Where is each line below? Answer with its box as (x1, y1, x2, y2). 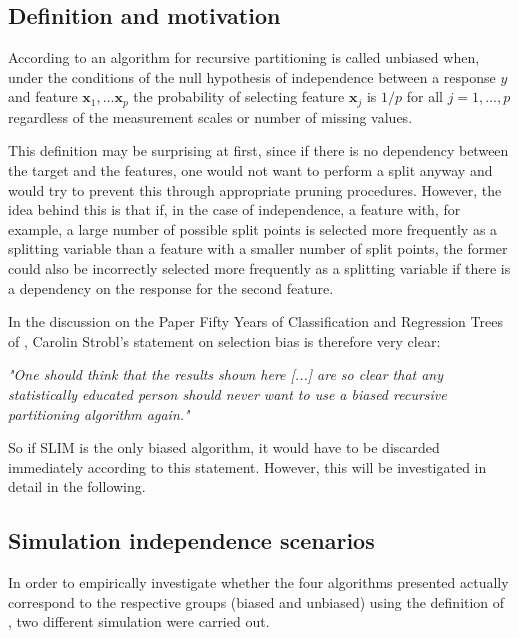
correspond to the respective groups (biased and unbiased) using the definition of (8, 591, 505, 612)
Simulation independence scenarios (8, 525, 375, 556)
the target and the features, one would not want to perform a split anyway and (8, 160, 493, 181)
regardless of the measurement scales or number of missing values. (8, 106, 413, 127)
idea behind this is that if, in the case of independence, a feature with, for (8, 199, 461, 220)
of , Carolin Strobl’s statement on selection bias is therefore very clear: (8, 330, 441, 351)
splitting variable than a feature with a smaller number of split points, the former (8, 238, 508, 259)
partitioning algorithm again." (8, 403, 190, 424)
